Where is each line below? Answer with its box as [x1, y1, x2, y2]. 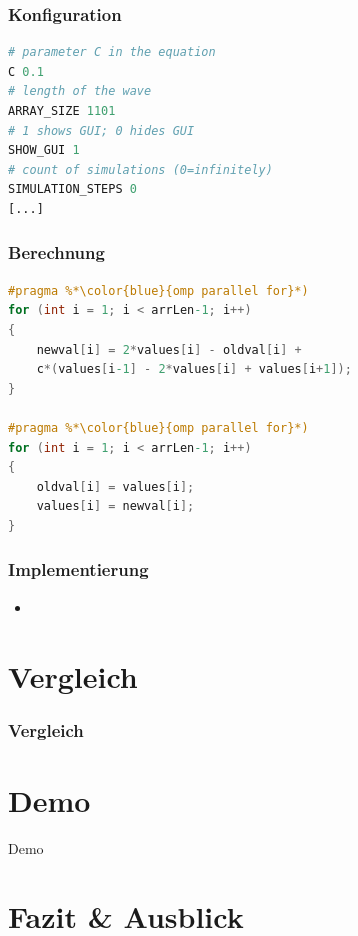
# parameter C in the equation [8, 45, 216, 60]
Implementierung [8, 557, 149, 582]
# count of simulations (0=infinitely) [8, 162, 273, 177]
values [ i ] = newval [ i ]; [36, 499, 195, 514]
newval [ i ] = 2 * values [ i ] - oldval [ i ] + [36, 342, 302, 357]
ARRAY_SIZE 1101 [8, 104, 116, 118]
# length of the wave [8, 84, 152, 99]
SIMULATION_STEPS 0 [8, 182, 137, 197]
